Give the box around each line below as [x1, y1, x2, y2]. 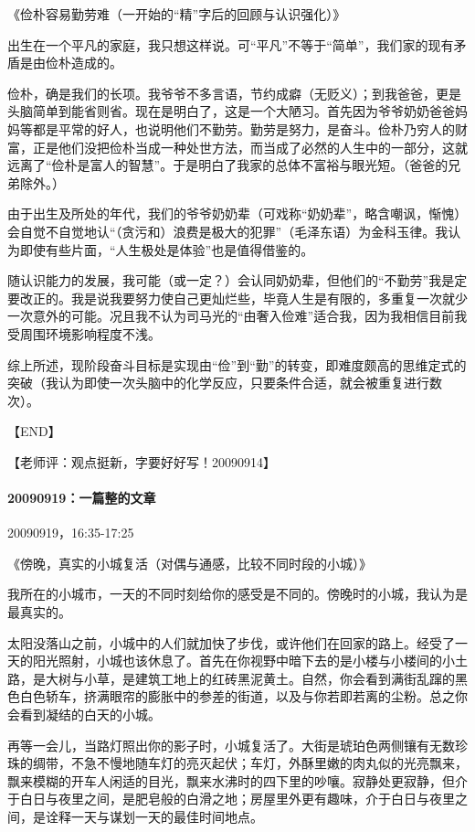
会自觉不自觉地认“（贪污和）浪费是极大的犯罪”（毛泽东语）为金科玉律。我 [7, 221, 449, 240]
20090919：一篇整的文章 [7, 488, 156, 507]
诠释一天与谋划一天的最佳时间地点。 [45, 806, 263, 826]
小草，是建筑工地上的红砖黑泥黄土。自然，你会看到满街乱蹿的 [83, 668, 455, 688]
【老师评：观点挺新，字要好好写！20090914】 [7, 452, 276, 471]
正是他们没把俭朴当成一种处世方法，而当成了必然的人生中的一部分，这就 [32, 137, 468, 156]
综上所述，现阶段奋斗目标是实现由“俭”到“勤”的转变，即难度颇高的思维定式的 [7, 355, 467, 374]
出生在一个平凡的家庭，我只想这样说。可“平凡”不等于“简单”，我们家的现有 [7, 35, 454, 54]
